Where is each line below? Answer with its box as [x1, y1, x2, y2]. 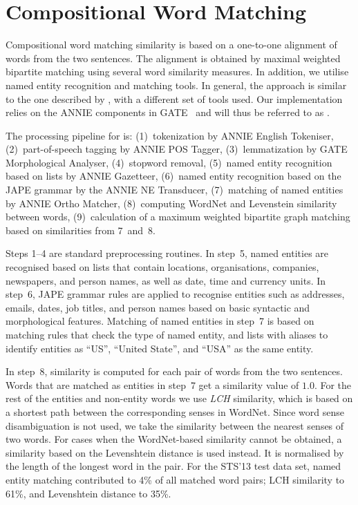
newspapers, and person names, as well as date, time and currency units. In [6, 273, 326, 287]
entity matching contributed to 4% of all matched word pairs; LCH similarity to [6, 472, 345, 486]
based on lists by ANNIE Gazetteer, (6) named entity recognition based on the [6, 169, 341, 183]
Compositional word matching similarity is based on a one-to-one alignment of [6, 37, 337, 52]
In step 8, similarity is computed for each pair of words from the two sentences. [6, 364, 343, 379]
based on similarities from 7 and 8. [6, 222, 156, 237]
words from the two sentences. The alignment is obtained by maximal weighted [6, 50, 341, 65]
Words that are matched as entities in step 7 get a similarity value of [6, 377, 299, 392]
